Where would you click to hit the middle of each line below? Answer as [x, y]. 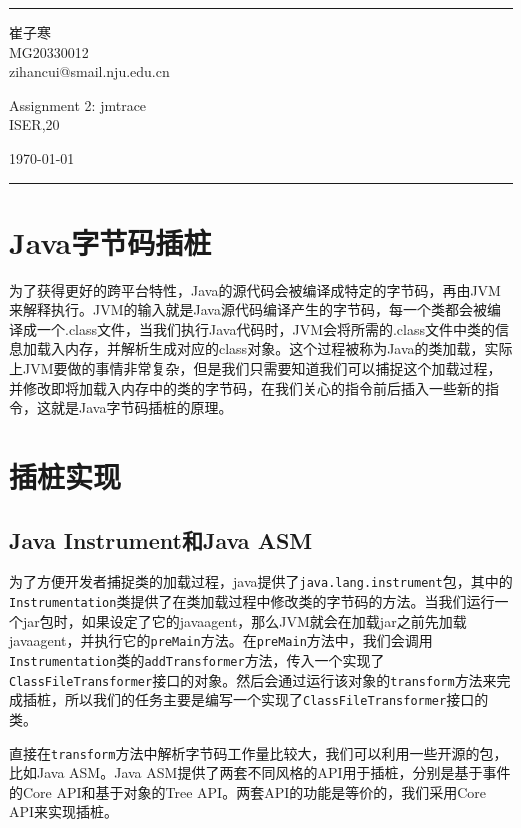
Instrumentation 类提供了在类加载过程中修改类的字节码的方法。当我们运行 [252, 601]
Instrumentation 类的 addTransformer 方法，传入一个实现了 [197, 659]
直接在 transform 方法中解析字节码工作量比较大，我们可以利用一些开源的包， [258, 752]
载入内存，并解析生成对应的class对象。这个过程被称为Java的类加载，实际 [274, 348]
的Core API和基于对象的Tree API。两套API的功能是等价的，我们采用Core [248, 791]
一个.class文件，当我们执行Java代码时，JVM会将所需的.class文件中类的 [266, 328]
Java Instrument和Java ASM [161, 539]
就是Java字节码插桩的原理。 [141, 407]
